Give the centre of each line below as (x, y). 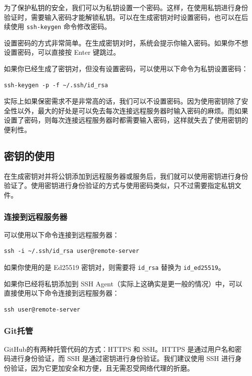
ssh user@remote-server (42, 309)
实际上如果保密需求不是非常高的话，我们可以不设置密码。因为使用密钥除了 (123, 101)
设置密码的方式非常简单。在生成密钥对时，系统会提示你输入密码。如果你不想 (126, 42)
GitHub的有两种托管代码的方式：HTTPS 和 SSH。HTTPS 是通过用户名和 (119, 349)
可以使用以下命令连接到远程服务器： (62, 234)
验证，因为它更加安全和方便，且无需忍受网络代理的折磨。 (102, 368)
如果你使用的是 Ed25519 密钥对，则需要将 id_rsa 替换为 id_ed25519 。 (115, 267)
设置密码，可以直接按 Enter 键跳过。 (62, 52)
